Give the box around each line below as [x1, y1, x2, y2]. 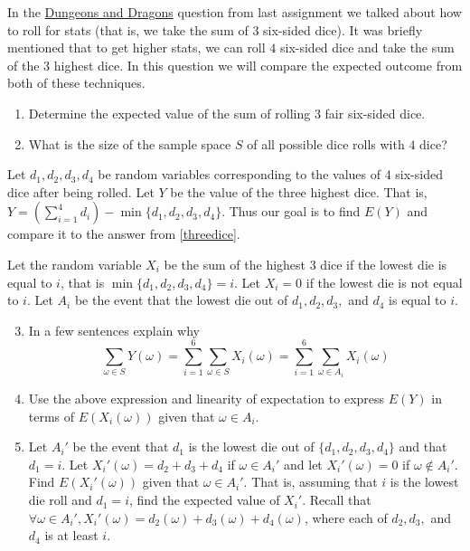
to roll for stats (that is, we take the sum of [7, 20, 249, 39]
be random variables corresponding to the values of [98, 165, 381, 184]
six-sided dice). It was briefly [263, 20, 423, 39]
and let [284, 454, 323, 473]
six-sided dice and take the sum [279, 38, 455, 57]
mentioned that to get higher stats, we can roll [7, 38, 266, 57]
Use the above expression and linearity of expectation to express [28, 389, 385, 408]
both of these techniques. [7, 73, 146, 92]
